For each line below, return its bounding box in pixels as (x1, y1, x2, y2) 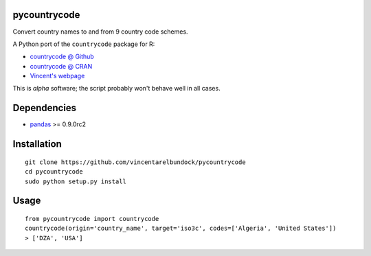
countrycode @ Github (30, 52, 94, 61)
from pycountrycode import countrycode (25, 215, 159, 222)
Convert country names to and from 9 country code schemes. (12, 27, 188, 36)
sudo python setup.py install (25, 177, 127, 185)
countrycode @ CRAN (30, 62, 93, 70)
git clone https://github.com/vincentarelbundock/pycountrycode (25, 158, 247, 166)
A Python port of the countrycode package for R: (12, 40, 155, 48)
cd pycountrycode (25, 168, 83, 176)
